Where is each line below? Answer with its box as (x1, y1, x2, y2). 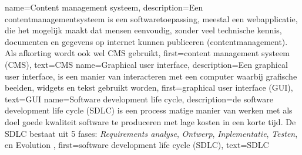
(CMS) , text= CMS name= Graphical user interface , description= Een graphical (5, 58, 288, 70)
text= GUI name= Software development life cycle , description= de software (5, 92, 273, 105)
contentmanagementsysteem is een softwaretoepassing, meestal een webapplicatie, (5, 12, 298, 25)
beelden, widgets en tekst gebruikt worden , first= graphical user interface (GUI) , (5, 81, 293, 94)
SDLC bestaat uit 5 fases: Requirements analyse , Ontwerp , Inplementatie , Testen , (5, 127, 298, 139)
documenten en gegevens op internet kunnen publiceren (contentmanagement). (5, 35, 288, 47)
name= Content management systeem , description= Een (5, 1, 203, 13)
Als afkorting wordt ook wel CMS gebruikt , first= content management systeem (5, 47, 290, 59)
